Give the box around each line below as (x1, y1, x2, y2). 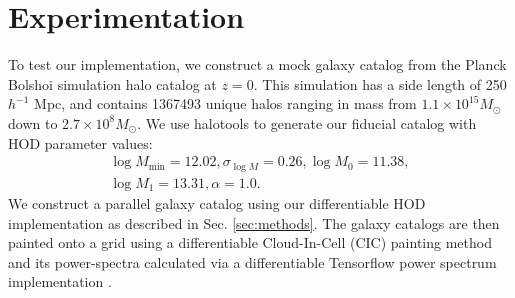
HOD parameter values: (8, 132, 153, 153)
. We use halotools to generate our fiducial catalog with (137, 112, 477, 133)
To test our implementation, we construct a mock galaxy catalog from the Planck (8, 54, 507, 75)
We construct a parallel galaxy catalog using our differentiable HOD (8, 193, 426, 214)
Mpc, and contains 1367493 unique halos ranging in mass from (34, 93, 417, 114)
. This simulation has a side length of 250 (253, 73, 507, 94)
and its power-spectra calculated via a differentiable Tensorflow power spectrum (8, 251, 497, 272)
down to (8, 112, 58, 133)
